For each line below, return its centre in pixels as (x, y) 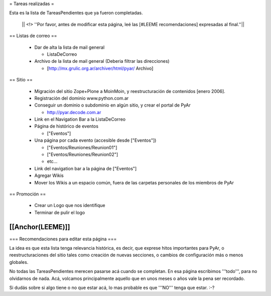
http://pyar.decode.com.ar (74, 112)
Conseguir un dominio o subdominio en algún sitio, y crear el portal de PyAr (112, 105)
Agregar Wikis (49, 175)
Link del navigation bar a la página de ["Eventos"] (86, 168)
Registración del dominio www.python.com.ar (82, 98)
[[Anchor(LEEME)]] (40, 227)
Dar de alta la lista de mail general (70, 47)
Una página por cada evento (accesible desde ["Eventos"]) (95, 140)
